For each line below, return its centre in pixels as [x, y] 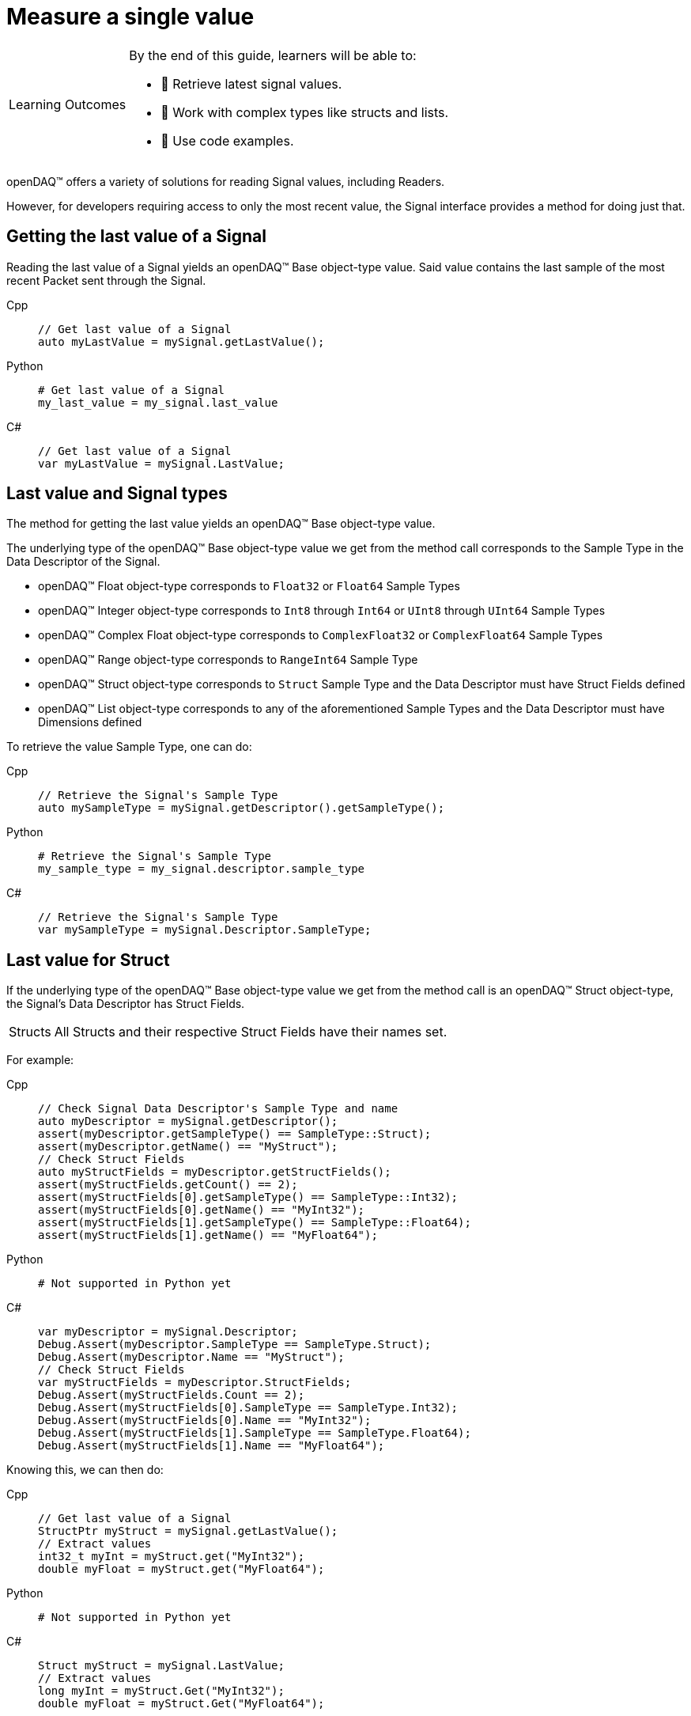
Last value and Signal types [117, 494]
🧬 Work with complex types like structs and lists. [305, 112]
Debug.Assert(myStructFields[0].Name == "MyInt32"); [205, 1421]
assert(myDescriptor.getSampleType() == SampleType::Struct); [235, 1134]
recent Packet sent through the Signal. [106, 280]
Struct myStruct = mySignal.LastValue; [161, 1666]
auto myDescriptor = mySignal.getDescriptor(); [188, 1121]
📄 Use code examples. [227, 140]
